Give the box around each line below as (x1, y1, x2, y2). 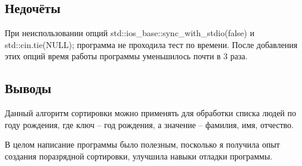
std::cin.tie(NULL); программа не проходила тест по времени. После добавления (5, 38, 298, 50)
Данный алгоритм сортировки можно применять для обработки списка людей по (5, 107, 297, 119)
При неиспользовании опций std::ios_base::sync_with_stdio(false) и (5, 27, 255, 39)
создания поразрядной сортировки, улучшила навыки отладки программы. (5, 149, 273, 162)
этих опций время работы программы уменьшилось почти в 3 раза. (5, 50, 248, 62)
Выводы (5, 79, 52, 97)
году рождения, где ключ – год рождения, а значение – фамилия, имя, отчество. (5, 118, 294, 130)
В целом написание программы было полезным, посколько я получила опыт (5, 138, 280, 151)
